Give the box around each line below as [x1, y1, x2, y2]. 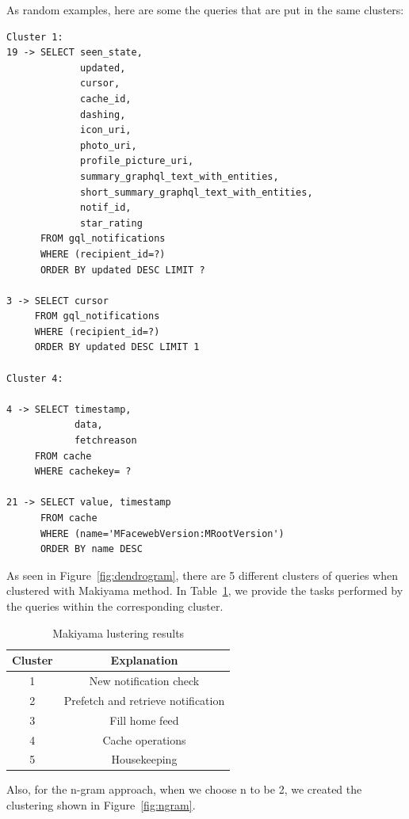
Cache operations [102, 731, 186, 748]
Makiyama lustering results [52, 624, 185, 641]
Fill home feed [109, 711, 179, 728]
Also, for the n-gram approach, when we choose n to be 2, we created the [6, 781, 362, 798]
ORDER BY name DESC [40, 543, 143, 555]
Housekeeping [111, 751, 178, 768]
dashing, [80, 109, 126, 120]
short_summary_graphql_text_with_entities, [80, 186, 313, 198]
